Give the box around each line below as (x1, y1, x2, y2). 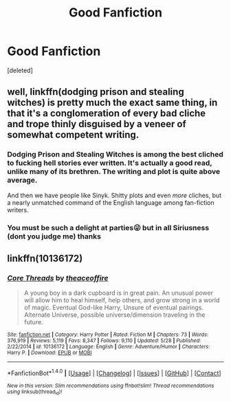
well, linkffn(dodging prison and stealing (7, 86, 184, 98)
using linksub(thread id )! (7, 388, 63, 397)
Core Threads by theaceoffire (7, 273, 109, 282)
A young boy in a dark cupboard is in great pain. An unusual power (23, 289, 213, 297)
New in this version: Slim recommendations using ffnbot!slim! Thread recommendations (7, 382, 214, 389)
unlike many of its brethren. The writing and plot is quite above (7, 167, 221, 177)
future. (23, 318, 43, 326)
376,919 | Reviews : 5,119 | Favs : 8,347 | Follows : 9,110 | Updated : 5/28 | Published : (7, 337, 201, 344)
